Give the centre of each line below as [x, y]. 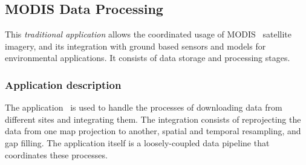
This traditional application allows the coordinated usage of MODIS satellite [148, 34]
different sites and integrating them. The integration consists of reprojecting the [153, 119]
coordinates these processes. [56, 154]
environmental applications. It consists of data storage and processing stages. [148, 58]
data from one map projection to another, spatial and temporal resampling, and [153, 131]
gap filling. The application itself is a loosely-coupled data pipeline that [137, 142]
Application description [63, 84]
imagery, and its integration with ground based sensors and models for [135, 46]
